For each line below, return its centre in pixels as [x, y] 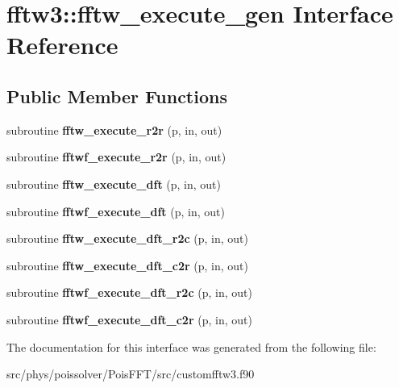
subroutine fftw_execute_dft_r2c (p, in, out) [128, 238]
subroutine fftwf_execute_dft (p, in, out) [116, 211]
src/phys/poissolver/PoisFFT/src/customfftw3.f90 [131, 374]
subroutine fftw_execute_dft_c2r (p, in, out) [128, 265]
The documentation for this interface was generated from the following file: [191, 346]
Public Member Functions [117, 96]
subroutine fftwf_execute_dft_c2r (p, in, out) [129, 319]
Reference [62, 45]
